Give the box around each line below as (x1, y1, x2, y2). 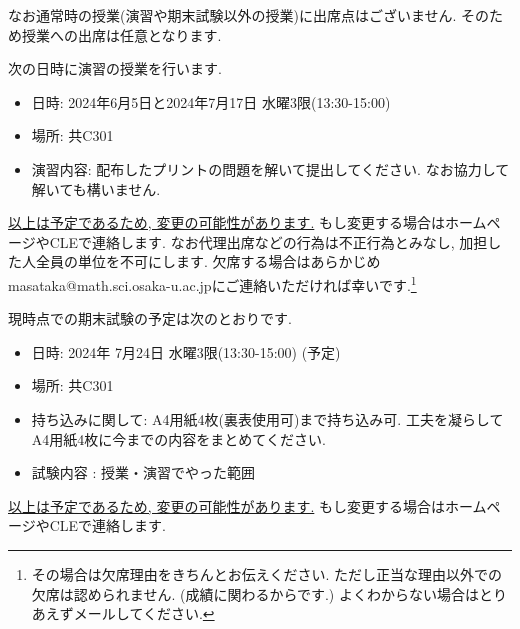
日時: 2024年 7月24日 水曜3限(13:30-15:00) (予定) (31, 341, 341, 362)
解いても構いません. (31, 178, 161, 199)
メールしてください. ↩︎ (73, 603, 215, 624)
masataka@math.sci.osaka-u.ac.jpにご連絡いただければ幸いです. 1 (8, 271, 417, 295)
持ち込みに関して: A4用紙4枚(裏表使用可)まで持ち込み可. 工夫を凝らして (31, 408, 504, 429)
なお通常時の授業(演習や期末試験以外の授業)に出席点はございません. (8, 5, 457, 25)
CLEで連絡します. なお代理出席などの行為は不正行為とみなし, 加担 (49, 231, 488, 252)
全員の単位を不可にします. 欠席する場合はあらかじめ (35, 251, 381, 272)
